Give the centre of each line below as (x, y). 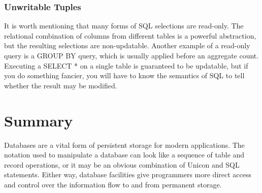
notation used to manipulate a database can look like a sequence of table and (124, 155)
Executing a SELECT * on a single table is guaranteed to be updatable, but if (126, 65)
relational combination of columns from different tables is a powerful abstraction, (130, 35)
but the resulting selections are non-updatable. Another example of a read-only (127, 45)
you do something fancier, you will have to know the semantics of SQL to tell (124, 75)
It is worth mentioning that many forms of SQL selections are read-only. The (124, 26)
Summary (39, 120)
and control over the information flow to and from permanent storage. (113, 184)
